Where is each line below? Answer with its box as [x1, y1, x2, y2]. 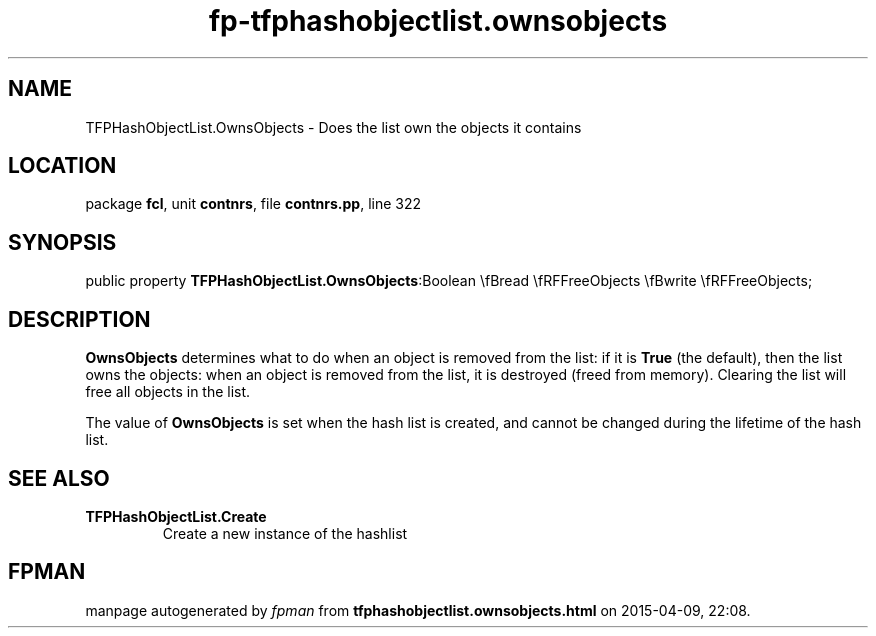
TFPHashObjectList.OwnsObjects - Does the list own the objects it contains [85, 118, 582, 136]
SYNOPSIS [8, 229, 117, 255]
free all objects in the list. [85, 383, 251, 401]
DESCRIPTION [8, 306, 151, 332]
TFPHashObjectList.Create [85, 507, 267, 525]
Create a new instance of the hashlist [162, 524, 408, 542]
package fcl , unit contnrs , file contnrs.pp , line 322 [85, 195, 422, 213]
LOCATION [8, 153, 117, 179]
